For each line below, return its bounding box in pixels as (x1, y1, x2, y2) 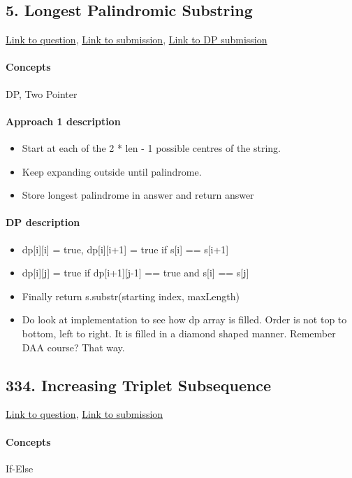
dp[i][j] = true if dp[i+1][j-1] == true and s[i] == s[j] (22, 265, 249, 280)
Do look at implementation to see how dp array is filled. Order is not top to (22, 312, 347, 327)
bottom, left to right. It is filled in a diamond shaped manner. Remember (22, 325, 336, 340)
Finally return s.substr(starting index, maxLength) (22, 288, 240, 303)
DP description (6, 215, 80, 230)
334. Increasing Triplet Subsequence (6, 374, 272, 395)
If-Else (6, 461, 34, 475)
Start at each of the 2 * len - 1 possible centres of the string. (22, 140, 281, 155)
